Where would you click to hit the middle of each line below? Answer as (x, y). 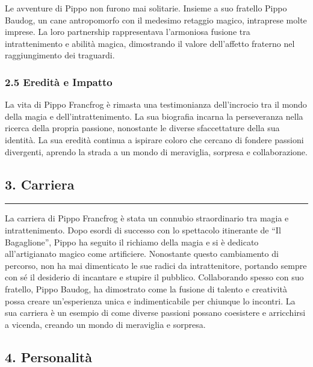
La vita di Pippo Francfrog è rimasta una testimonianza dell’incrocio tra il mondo (156, 104)
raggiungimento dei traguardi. (60, 55)
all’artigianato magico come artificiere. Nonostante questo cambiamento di (142, 254)
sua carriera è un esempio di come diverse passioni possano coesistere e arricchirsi (155, 313)
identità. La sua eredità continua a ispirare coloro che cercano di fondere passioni (154, 139)
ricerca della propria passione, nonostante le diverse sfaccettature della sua (142, 128)
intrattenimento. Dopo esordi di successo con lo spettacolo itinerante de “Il (143, 230)
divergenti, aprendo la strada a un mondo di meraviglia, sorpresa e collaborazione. (156, 151)
